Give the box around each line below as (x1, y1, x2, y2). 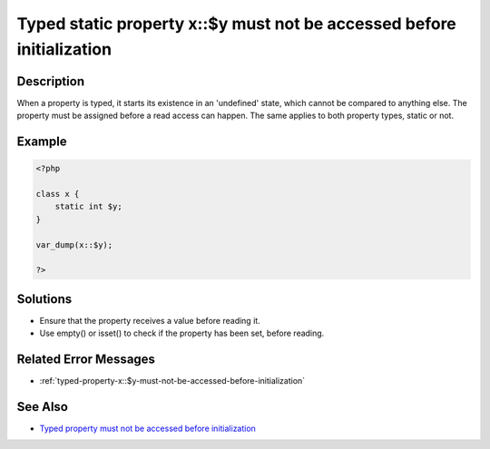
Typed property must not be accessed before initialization (39, 423, 256, 434)
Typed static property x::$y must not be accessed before (16, 14, 457, 34)
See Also (16, 399, 68, 415)
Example (16, 134, 67, 150)
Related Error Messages (16, 352, 156, 367)
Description (16, 73, 85, 89)
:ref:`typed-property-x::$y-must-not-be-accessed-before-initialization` (39, 376, 306, 386)
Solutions (16, 291, 73, 307)
